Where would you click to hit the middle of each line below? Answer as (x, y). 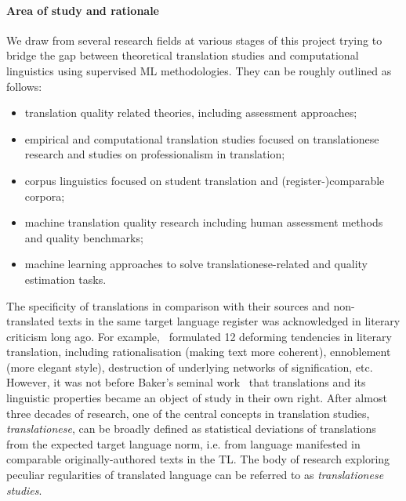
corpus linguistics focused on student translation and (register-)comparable (205, 180)
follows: (24, 86)
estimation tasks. (65, 279)
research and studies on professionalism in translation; (155, 154)
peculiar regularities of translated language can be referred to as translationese (195, 475)
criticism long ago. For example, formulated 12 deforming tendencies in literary (199, 336)
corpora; (45, 196)
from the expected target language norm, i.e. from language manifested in (183, 443)
